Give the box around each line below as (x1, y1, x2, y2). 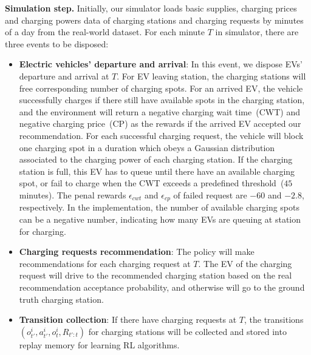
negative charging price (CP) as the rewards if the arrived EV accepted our (19, 117, 301, 130)
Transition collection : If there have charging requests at (19, 313, 237, 326)
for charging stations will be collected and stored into (88, 325, 287, 337)
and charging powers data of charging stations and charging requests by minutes (5, 13, 304, 26)
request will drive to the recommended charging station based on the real (19, 269, 292, 282)
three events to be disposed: (5, 37, 109, 50)
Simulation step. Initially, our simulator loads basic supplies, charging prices (5, 2, 297, 14)
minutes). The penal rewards (19, 188, 126, 201)
